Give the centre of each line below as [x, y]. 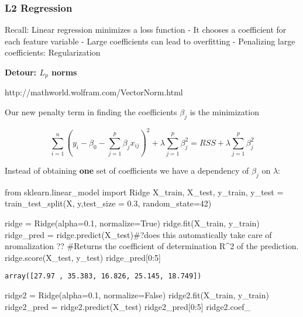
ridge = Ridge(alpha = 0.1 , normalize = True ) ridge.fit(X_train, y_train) [132, 223]
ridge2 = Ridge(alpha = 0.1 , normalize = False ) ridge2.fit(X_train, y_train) [137, 295]
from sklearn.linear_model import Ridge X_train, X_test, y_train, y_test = [144, 192]
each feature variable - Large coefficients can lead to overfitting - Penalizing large [150, 41]
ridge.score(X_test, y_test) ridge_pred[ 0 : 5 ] [83, 257]
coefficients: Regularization [53, 52]
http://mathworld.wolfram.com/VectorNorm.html [94, 92]
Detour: [21, 72]
